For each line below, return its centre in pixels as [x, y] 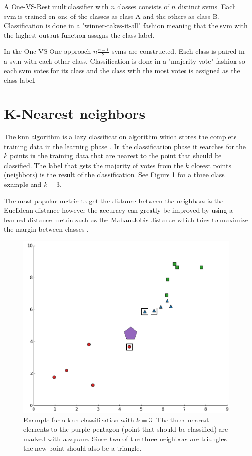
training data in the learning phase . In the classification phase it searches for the [125, 146]
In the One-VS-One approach [48, 51]
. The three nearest [181, 419]
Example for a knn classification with [79, 419]
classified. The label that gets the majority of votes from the [94, 165]
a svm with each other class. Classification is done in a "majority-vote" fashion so [125, 61]
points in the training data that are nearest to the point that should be [116, 156]
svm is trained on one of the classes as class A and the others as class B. [112, 16]
